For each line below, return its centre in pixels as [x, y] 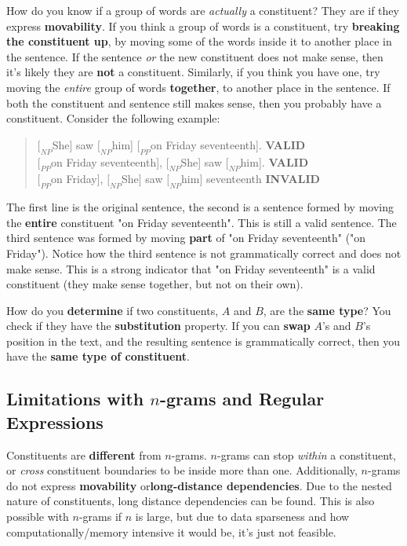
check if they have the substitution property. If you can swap [158, 326]
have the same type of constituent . [98, 356]
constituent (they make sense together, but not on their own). [155, 284]
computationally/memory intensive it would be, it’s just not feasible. [171, 531]
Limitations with [75, 399]
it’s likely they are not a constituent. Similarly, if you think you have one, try [193, 72]
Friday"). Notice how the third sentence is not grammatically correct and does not [204, 253]
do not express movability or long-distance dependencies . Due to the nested [199, 485]
